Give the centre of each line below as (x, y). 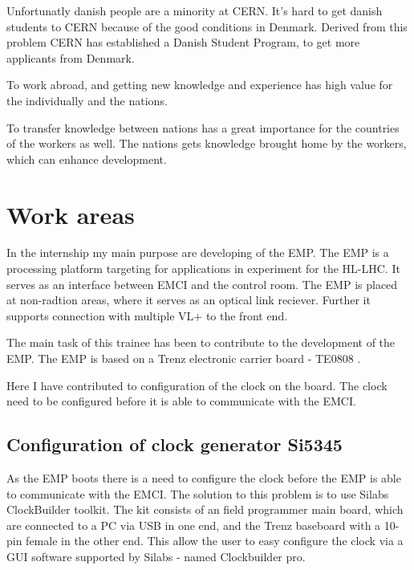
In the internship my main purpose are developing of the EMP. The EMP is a (198, 252)
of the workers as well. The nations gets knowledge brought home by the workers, (207, 143)
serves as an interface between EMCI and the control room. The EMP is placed (202, 284)
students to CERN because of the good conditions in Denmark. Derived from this (207, 26)
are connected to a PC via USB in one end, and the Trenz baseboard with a (194, 525)
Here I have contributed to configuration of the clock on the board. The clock (197, 385)
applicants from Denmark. (71, 57)
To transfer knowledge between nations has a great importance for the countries (203, 127)
